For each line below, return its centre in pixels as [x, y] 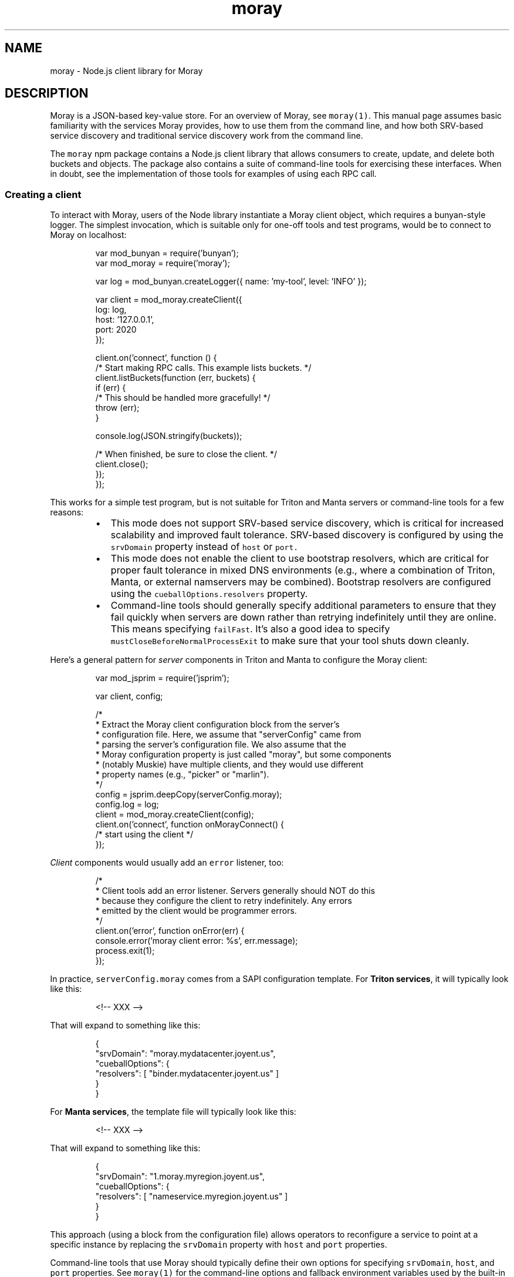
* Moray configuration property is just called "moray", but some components [243, 755]
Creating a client [43, 194]
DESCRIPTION [47, 93]
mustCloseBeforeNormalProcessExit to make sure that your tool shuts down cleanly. [290, 641]
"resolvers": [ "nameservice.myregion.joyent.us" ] [192, 1196]
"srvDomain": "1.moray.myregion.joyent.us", [180, 1177]
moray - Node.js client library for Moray [126, 71]
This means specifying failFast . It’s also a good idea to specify [250, 629]
